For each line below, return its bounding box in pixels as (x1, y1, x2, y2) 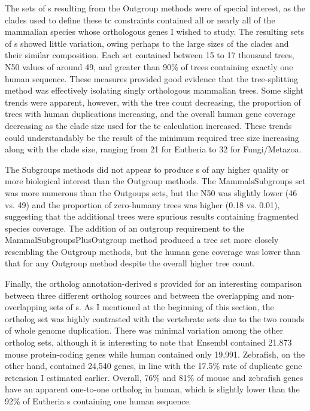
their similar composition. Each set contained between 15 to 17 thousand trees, (5, 49, 294, 61)
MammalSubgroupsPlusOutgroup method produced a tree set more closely (5, 233, 279, 246)
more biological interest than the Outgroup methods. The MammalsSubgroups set (5, 175, 306, 187)
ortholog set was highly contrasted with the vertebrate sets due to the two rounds (5, 312, 305, 325)
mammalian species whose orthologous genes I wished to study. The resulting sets (5, 25, 305, 38)
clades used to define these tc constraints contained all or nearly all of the (5, 13, 275, 26)
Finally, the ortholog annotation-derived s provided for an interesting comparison (5, 277, 302, 290)
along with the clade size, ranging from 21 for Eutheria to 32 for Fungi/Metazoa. (5, 143, 302, 155)
